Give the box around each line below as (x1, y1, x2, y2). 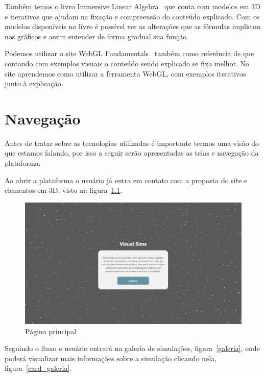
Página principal (25, 325, 77, 336)
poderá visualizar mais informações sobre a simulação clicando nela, (5, 353, 217, 363)
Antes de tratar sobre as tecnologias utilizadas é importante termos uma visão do (5, 137, 259, 148)
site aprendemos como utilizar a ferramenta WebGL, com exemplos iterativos (5, 68, 246, 79)
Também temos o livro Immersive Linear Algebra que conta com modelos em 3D (5, 1, 260, 11)
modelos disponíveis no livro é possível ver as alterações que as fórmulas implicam (5, 21, 261, 32)
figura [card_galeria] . (5, 363, 72, 373)
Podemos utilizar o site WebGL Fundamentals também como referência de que (5, 48, 254, 59)
